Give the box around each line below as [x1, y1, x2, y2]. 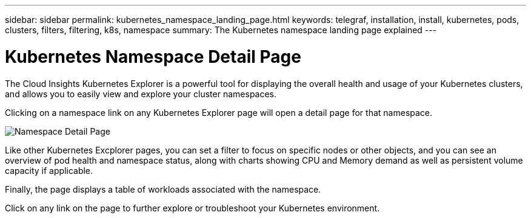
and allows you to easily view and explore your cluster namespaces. [5, 88, 277, 99]
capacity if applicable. [5, 165, 93, 176]
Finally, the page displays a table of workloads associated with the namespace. [5, 184, 321, 194]
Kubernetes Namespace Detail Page [5, 46, 301, 67]
